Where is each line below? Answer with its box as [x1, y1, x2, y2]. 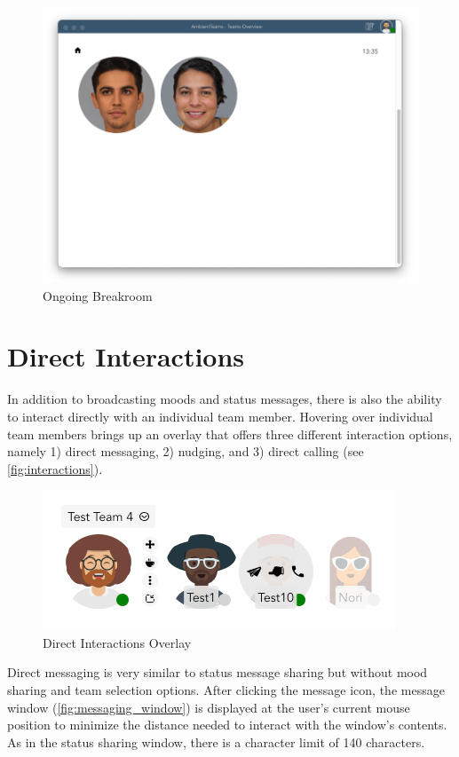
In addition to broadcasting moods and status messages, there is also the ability [7, 390, 442, 408]
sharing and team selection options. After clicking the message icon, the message [7, 681, 445, 699]
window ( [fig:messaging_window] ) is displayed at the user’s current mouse [7, 698, 410, 716]
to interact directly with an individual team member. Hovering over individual [7, 406, 433, 425]
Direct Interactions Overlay [43, 633, 192, 651]
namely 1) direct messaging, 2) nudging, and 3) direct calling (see [7, 442, 364, 461]
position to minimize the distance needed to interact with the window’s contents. [7, 715, 447, 734]
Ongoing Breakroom [43, 286, 153, 304]
